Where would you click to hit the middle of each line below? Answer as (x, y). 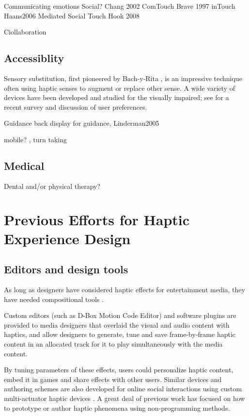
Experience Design (67, 238)
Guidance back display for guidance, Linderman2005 (82, 123)
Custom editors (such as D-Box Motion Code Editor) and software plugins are (120, 315)
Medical (24, 165)
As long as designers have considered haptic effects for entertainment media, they (124, 290)
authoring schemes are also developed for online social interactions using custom (123, 389)
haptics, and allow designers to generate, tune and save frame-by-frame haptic (120, 334)
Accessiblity (34, 58)
